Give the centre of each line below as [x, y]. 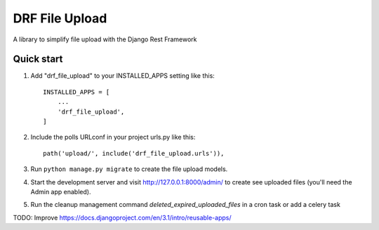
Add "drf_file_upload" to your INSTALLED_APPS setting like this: [123, 76]
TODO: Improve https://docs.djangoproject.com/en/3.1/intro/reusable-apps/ [122, 217]
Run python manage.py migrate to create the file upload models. [129, 169]
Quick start [38, 59]
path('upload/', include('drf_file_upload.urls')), [134, 153]
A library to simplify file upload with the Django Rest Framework [105, 39]
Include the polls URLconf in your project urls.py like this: [113, 137]
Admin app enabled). [61, 191]
